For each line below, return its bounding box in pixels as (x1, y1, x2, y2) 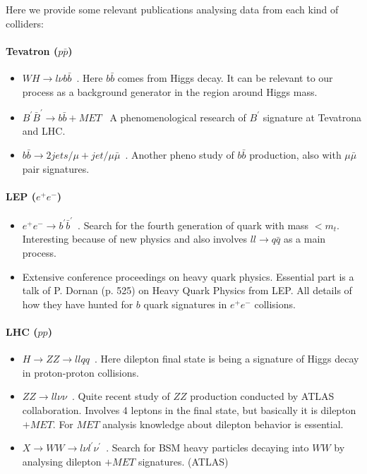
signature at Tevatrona (263, 109, 362, 124)
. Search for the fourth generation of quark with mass (78, 217, 309, 232)
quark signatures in (143, 296, 227, 311)
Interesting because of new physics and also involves (22, 231, 247, 246)
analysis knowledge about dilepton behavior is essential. (102, 416, 344, 431)
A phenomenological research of (109, 109, 246, 124)
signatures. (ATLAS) (138, 454, 229, 468)
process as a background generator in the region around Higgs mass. (22, 84, 318, 99)
